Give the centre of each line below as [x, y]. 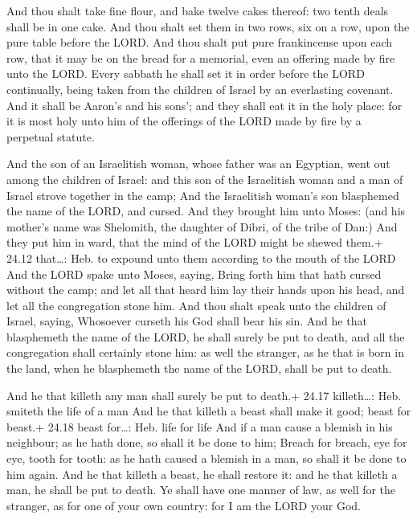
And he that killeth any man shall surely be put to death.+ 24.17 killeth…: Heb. [204, 395]
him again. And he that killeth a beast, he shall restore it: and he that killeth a [202, 474]
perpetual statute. [51, 136]
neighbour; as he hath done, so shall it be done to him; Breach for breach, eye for [207, 442]
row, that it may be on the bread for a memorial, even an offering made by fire [201, 57]
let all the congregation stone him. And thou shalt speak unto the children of [196, 305]
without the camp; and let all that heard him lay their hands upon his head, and [206, 290]
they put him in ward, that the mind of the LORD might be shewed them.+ [195, 242]
